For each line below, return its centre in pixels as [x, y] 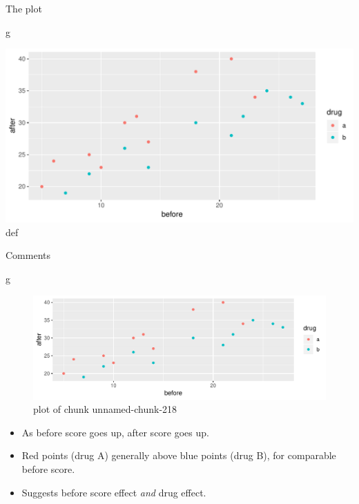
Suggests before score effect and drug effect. [114, 492]
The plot [24, 8]
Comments [28, 255]
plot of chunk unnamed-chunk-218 [105, 409]
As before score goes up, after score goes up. [115, 432]
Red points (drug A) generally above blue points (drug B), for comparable [179, 455]
